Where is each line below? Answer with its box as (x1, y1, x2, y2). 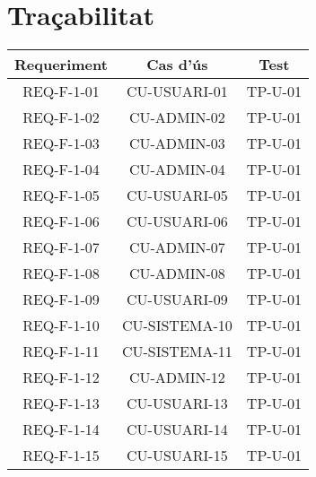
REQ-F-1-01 (22, 81, 100, 102)
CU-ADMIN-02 (128, 107, 225, 128)
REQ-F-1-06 (22, 211, 100, 232)
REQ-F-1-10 (22, 315, 100, 336)
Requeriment (14, 54, 108, 75)
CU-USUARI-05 (127, 185, 228, 206)
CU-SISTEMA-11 (121, 341, 233, 362)
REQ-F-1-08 (22, 263, 100, 284)
